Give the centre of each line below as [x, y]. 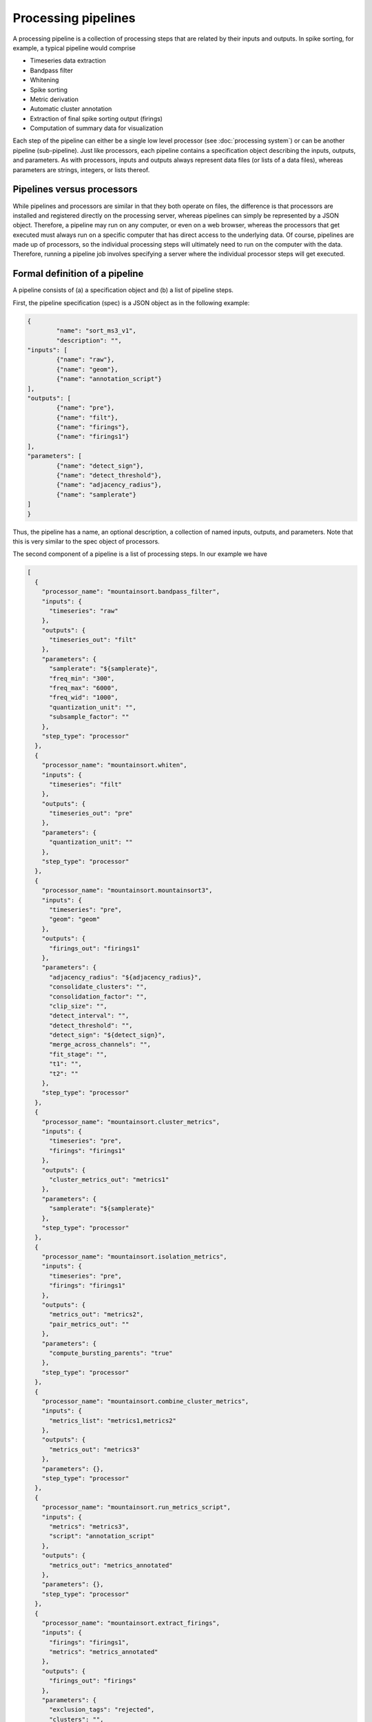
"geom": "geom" [75, 919]
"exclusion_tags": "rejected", [102, 1710]
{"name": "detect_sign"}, [100, 466]
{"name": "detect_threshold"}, [109, 476]
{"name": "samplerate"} [96, 495]
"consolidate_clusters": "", [98, 987]
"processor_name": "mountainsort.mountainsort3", [127, 891]
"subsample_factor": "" [89, 717]
